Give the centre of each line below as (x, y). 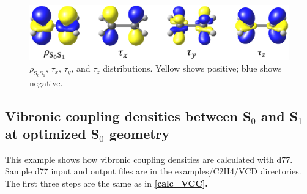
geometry (139, 134)
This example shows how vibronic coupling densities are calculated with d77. (149, 159)
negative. (46, 82)
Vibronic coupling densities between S (128, 115)
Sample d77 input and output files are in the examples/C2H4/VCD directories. (153, 171)
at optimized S (52, 134)
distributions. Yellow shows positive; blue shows (192, 68)
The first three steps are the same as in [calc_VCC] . (106, 183)
